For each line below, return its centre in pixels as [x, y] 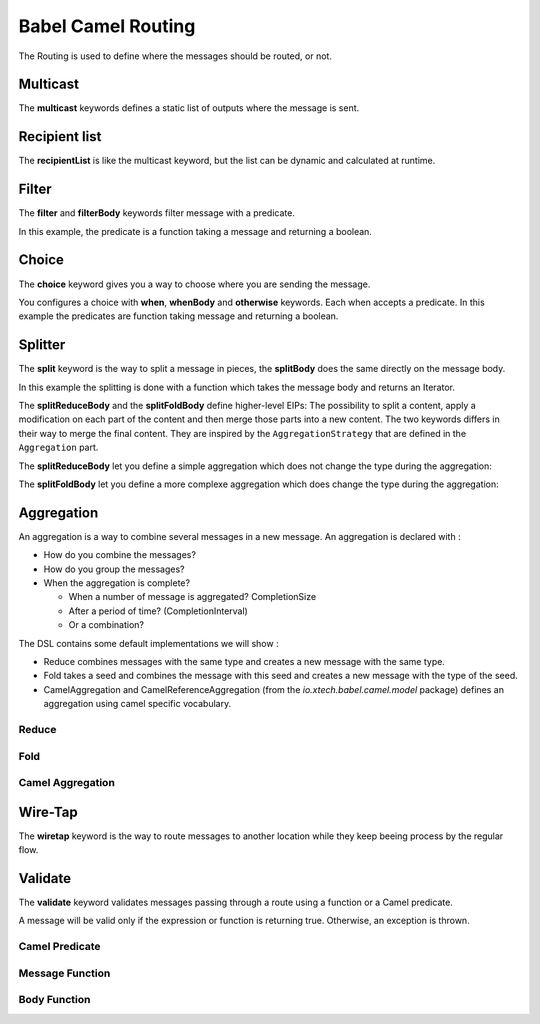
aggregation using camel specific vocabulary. [137, 704]
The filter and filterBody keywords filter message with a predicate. [156, 213]
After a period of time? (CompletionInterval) [158, 611]
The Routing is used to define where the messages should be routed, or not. [175, 56]
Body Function [54, 1000]
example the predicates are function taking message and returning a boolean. [178, 316]
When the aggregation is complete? [116, 583]
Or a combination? [106, 625]
